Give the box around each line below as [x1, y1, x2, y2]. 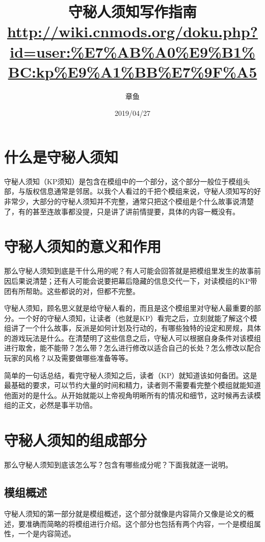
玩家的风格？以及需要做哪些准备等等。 [4, 353, 132, 363]
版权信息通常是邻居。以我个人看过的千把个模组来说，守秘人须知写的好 [25, 186, 261, 196]
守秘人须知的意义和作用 [4, 236, 162, 257]
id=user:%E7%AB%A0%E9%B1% [10, 41, 255, 62]
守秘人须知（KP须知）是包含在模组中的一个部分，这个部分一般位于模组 [4, 176, 243, 186]
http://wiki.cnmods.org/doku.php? [7, 21, 258, 42]
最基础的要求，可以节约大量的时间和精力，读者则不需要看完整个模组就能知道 [4, 380, 261, 390]
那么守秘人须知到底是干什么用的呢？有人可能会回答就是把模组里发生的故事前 [4, 265, 261, 276]
